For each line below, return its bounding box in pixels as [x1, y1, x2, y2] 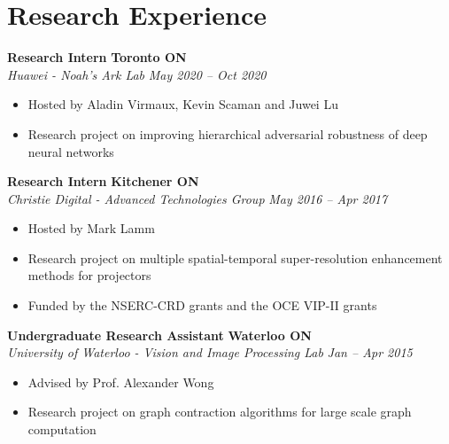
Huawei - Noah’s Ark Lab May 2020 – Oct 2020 [7, 65, 267, 83]
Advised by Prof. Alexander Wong [27, 372, 214, 391]
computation [27, 420, 97, 439]
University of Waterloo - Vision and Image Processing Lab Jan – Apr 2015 [7, 343, 413, 362]
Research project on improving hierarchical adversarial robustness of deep [27, 124, 428, 143]
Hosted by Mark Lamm [27, 219, 155, 238]
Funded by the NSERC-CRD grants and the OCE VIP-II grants [27, 296, 377, 315]
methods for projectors [27, 266, 151, 284]
